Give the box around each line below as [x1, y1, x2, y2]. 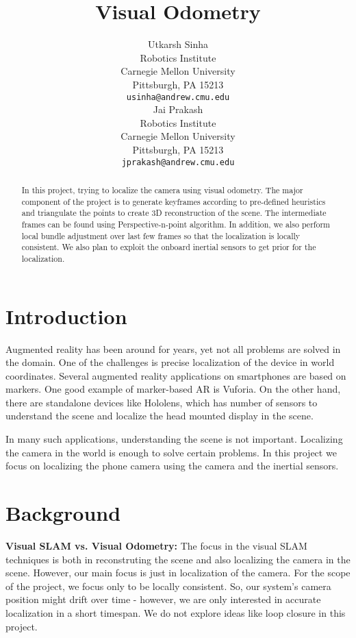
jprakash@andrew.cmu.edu [121, 157, 235, 167]
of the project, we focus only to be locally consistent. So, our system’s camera [5, 578, 331, 593]
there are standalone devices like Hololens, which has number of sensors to [5, 395, 318, 409]
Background [5, 499, 121, 527]
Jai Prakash [153, 102, 203, 116]
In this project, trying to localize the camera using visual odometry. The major [21, 184, 303, 195]
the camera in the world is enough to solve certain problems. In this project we [5, 445, 337, 459]
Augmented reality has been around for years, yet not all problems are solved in [5, 341, 341, 356]
